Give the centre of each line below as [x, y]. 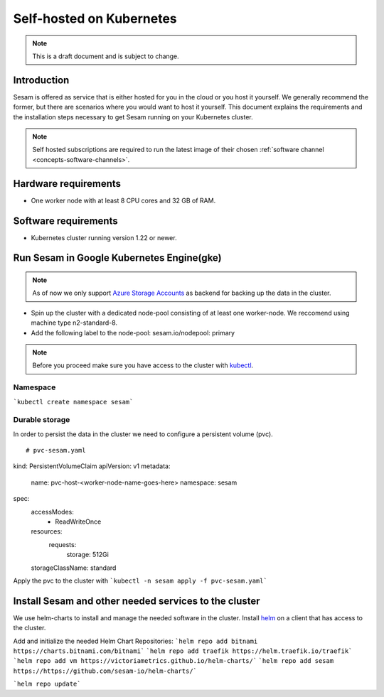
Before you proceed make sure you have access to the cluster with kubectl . [143, 365]
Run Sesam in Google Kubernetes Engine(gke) [117, 258]
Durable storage [42, 420]
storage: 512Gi [88, 555]
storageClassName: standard [74, 568]
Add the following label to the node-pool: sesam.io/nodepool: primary [133, 333]
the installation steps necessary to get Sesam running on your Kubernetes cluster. [133, 117]
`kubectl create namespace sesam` [73, 402]
